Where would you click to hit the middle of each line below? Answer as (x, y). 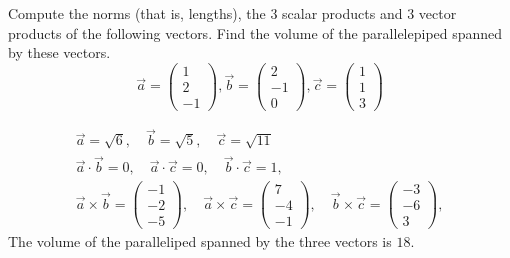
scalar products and (342, 13)
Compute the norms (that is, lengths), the (137, 13)
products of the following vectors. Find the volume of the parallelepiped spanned (255, 32)
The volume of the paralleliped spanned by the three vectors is (200, 241)
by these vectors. (59, 52)
